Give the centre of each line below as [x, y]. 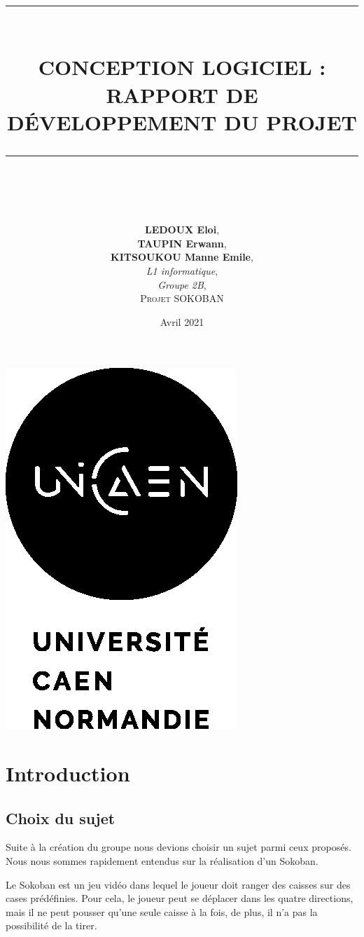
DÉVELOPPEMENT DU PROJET [182, 122]
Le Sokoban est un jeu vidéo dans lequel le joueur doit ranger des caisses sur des [178, 884]
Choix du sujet [61, 818]
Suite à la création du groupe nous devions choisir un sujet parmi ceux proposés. [178, 847]
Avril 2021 [182, 321]
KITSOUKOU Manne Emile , [182, 257]
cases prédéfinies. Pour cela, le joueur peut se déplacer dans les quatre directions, [180, 898]
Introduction [68, 773]
